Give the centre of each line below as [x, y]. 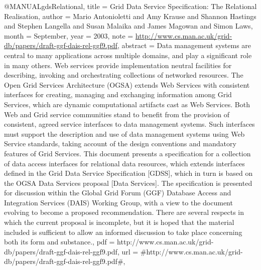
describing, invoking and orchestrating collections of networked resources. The [124, 75]
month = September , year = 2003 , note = [69, 35]
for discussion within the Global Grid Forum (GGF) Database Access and [118, 193]
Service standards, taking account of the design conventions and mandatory [120, 144]
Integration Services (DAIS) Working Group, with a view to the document [118, 202]
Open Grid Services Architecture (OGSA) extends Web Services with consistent [127, 84]
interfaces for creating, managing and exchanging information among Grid [118, 94]
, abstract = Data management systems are [184, 45]
